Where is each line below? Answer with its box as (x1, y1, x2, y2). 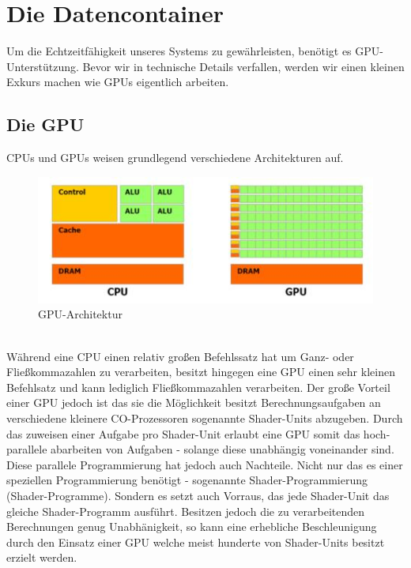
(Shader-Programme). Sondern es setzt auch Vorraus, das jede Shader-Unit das (6, 487, 390, 503)
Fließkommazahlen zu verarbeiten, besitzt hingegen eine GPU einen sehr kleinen (6, 363, 395, 380)
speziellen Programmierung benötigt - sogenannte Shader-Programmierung (6, 472, 368, 488)
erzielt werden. (6, 549, 77, 566)
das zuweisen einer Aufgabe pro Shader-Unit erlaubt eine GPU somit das (6, 425, 360, 442)
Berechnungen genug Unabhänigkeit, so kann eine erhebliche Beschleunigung (6, 518, 377, 535)
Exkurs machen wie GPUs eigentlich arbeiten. (6, 73, 229, 90)
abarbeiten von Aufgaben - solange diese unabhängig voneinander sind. (51, 441, 394, 457)
